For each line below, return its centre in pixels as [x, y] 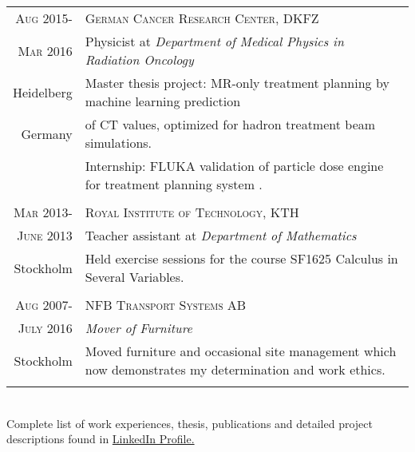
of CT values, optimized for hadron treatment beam [230, 124]
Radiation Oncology [139, 59]
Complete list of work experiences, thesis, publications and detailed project [190, 423]
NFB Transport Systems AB [166, 305]
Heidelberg [43, 92]
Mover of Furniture [138, 328]
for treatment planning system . [174, 184]
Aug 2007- [44, 305]
